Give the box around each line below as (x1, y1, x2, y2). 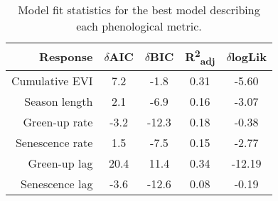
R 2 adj (185, 46, 215, 67)
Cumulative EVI (11, 72, 93, 89)
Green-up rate (23, 113, 93, 130)
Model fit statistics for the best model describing (18, 1, 260, 18)
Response (39, 48, 93, 65)
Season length (24, 92, 93, 109)
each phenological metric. (76, 18, 202, 34)
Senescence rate (15, 134, 93, 151)
